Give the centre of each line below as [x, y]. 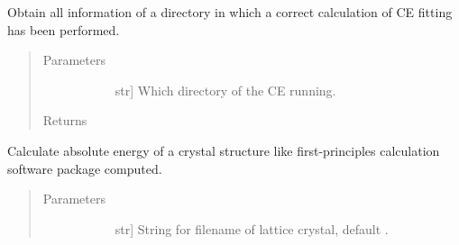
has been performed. [64, 29]
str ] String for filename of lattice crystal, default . [252, 228]
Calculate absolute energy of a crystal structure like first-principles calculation [224, 150]
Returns [65, 120]
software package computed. [85, 168]
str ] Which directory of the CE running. [225, 90]
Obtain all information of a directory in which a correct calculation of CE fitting [230, 12]
